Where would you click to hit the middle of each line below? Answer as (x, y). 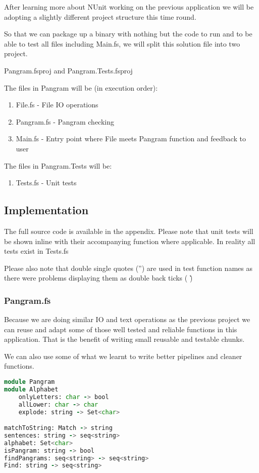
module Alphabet (31, 389)
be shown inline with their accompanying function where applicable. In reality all (130, 241)
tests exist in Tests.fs (36, 251)
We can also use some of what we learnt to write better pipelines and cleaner (123, 356)
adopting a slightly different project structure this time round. (100, 16)
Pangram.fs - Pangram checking (65, 121)
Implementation (46, 210)
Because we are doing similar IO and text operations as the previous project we (127, 319)
